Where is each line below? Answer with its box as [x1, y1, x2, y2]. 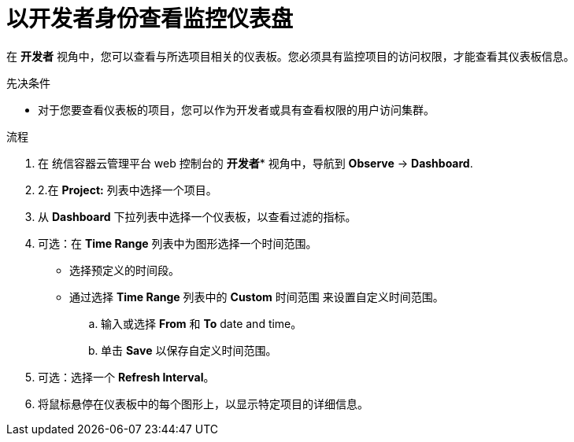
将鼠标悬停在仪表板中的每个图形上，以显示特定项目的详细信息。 [38, 396, 368, 411]
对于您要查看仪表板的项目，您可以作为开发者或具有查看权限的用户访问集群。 [38, 102, 435, 116]
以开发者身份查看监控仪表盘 [6, 6, 294, 32]
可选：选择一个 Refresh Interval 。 [38, 370, 215, 384]
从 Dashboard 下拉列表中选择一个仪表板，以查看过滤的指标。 [38, 209, 357, 223]
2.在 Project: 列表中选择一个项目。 [38, 182, 217, 197]
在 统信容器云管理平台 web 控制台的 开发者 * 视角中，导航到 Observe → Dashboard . [38, 156, 473, 170]
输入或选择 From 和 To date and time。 [101, 316, 302, 330]
